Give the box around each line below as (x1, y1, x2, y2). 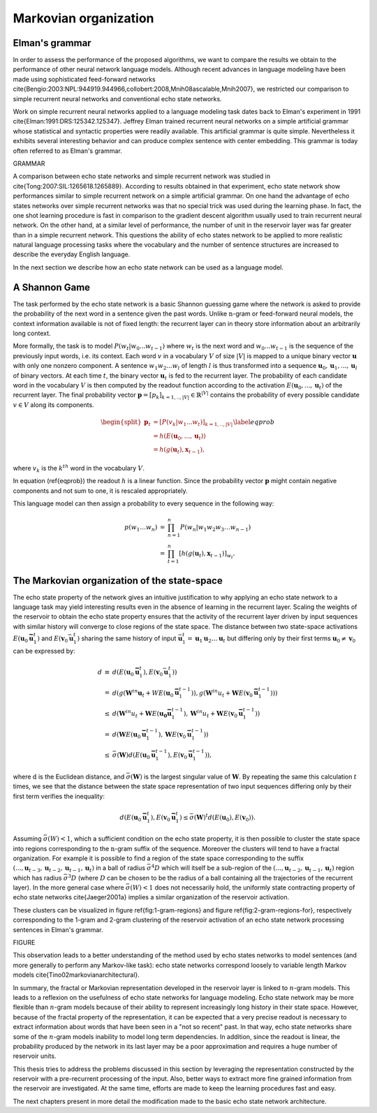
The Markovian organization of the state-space (13, 575, 223, 587)
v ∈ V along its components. (13, 400, 94, 408)
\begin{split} (101, 418, 142, 426)
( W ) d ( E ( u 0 (116, 751, 150, 760)
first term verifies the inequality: (13, 792, 105, 800)
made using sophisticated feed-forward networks (13, 75, 156, 83)
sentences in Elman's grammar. (13, 925, 104, 934)
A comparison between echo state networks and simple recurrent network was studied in (13, 172, 271, 181)
